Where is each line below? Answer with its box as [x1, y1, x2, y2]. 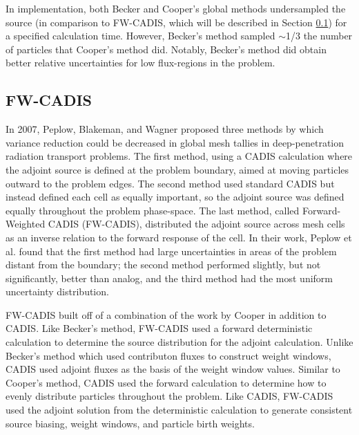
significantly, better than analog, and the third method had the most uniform [6, 270, 333, 285]
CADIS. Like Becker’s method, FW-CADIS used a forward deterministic [6, 321, 313, 335]
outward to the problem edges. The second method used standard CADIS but [6, 176, 335, 190]
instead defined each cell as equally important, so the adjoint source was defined [6, 189, 345, 204]
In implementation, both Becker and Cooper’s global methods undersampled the [6, 1, 346, 15]
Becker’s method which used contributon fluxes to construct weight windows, [6, 348, 331, 362]
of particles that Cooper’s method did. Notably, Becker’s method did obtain [6, 41, 327, 56]
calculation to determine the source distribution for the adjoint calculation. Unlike [6, 335, 353, 349]
